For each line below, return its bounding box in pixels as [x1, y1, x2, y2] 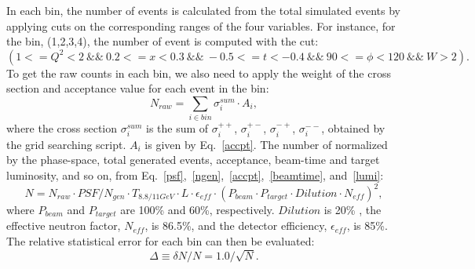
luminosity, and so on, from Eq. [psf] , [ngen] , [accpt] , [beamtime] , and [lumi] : [6, 166, 384, 183]
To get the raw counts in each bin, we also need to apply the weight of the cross [6, 64, 391, 81]
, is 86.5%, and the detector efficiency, [144, 217, 327, 234]
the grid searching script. [6, 136, 126, 152]
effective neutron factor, [6, 217, 121, 234]
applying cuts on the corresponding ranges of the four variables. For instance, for [6, 17, 396, 34]
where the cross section [6, 120, 118, 136]
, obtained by [321, 120, 385, 136]
